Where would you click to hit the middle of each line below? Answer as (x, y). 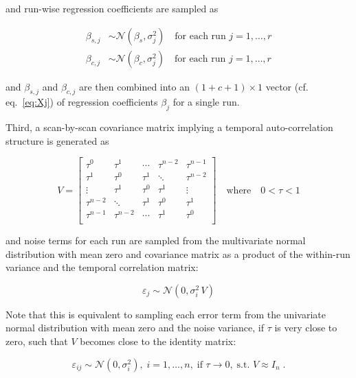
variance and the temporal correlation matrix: (102, 267)
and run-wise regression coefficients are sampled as (112, 8)
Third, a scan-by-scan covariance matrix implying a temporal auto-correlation (169, 127)
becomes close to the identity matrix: (158, 341)
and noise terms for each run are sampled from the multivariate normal (156, 240)
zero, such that (37, 341)
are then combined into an (134, 86)
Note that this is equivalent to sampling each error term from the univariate (166, 314)
